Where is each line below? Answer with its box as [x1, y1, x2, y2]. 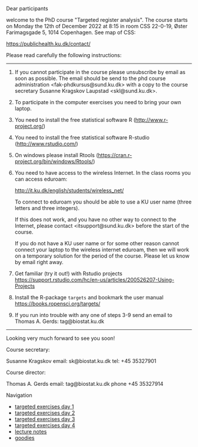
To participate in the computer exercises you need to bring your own [14, 99, 181, 105]
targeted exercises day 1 [14, 403, 74, 410]
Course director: [6, 369, 46, 376]
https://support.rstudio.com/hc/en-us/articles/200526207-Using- [14, 276, 175, 283]
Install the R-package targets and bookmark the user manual [14, 294, 164, 301]
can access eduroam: [14, 176, 68, 182]
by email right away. [14, 259, 64, 265]
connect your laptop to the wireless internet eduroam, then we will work [14, 246, 190, 253]
